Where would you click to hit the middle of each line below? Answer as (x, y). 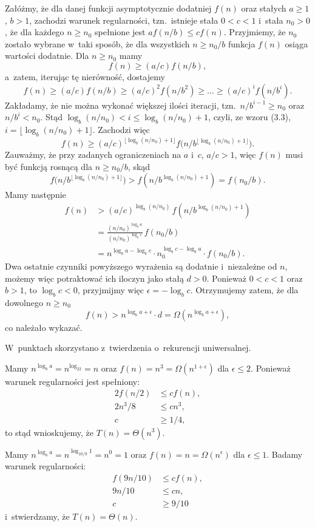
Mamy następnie (36, 195)
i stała (271, 20)
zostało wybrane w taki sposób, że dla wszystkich (97, 43)
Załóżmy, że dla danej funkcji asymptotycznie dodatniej (108, 8)
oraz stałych (264, 8)
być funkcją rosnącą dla (49, 166)
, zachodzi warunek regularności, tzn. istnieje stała (124, 20)
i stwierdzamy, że (37, 516)
